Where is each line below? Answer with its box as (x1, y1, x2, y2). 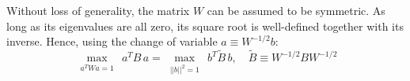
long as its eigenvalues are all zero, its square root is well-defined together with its (6, 17, 404, 34)
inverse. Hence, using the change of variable (6, 33, 218, 50)
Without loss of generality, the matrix (6, 2, 190, 18)
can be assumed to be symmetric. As (207, 2, 385, 18)
